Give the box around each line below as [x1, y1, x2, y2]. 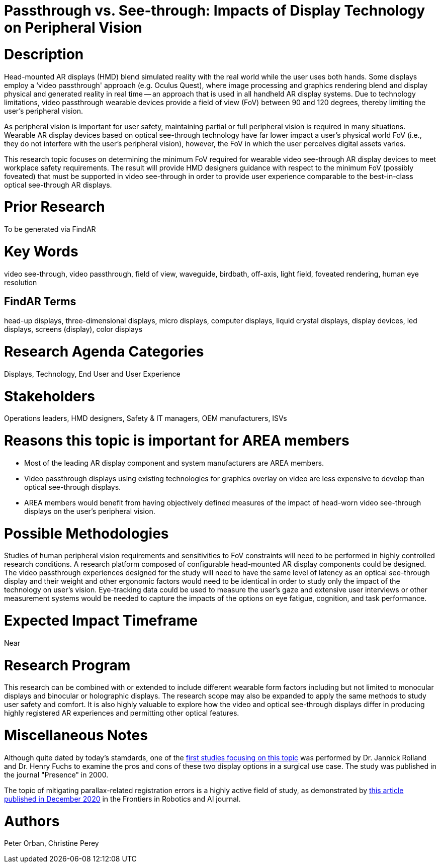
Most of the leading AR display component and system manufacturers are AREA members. [24, 458, 324, 467]
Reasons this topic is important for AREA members [4, 432, 349, 450]
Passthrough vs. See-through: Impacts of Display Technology [4, 2, 425, 19]
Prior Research [4, 198, 105, 216]
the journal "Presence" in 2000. [4, 770, 109, 779]
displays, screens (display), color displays [4, 325, 143, 334]
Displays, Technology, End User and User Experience [4, 369, 181, 378]
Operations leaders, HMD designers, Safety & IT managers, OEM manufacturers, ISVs [4, 414, 287, 423]
